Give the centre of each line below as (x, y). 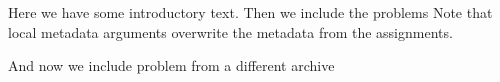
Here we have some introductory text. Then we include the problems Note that (250, 12)
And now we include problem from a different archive (171, 65)
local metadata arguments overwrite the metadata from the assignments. (230, 31)
